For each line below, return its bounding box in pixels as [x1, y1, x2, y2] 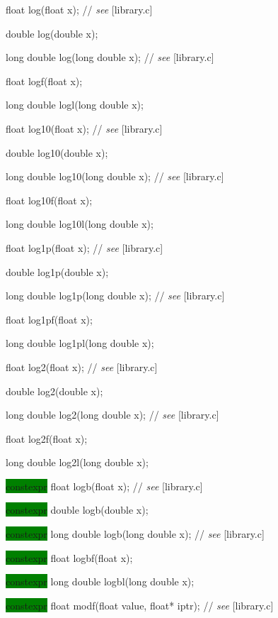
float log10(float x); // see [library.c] [6, 121, 163, 136]
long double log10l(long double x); [6, 216, 154, 231]
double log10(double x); [6, 145, 108, 160]
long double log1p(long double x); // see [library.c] [6, 288, 225, 303]
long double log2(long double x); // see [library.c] [6, 407, 219, 422]
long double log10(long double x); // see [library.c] [6, 169, 224, 184]
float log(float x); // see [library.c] [6, 2, 153, 16]
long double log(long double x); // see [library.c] [6, 50, 214, 65]
